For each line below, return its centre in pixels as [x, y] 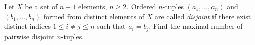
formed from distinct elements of [94, 16]
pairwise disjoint [29, 36]
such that [111, 26]
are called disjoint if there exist [203, 16]
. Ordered [141, 6]
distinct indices [27, 26]
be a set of [41, 6]
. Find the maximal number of [196, 26]
